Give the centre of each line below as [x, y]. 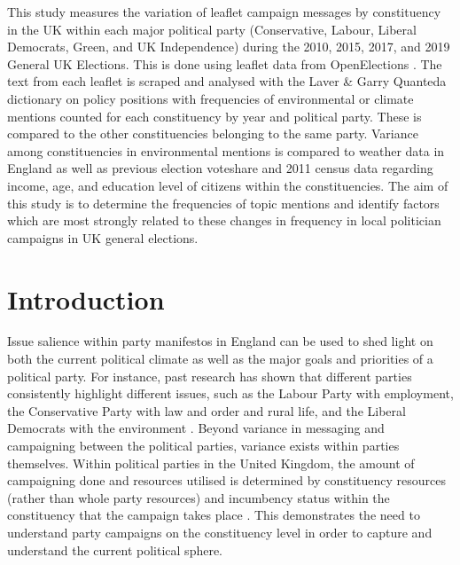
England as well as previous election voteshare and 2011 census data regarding [220, 168]
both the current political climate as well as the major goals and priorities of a [220, 359]
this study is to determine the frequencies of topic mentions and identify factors [223, 203]
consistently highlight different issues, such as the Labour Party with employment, [230, 393]
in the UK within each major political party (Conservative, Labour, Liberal [212, 29]
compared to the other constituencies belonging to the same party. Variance [213, 133]
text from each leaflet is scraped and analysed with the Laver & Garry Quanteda [227, 81]
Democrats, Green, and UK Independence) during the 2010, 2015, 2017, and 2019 [229, 47]
